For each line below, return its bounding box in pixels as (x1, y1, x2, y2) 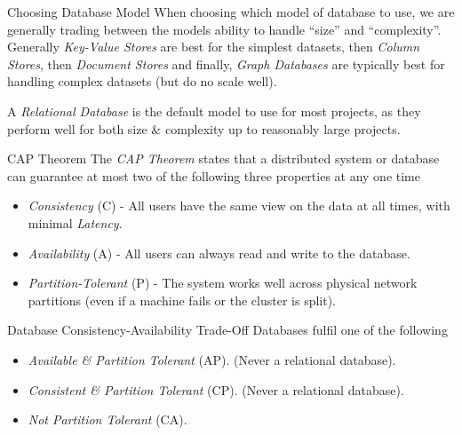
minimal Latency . (28, 213, 123, 232)
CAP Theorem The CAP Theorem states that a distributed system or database (7, 149, 440, 168)
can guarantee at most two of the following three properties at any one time (7, 166, 420, 185)
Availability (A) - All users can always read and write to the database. (28, 243, 410, 262)
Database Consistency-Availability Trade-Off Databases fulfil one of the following (7, 320, 448, 339)
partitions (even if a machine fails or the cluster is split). (28, 290, 337, 309)
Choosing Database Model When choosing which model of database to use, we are (7, 3, 455, 20)
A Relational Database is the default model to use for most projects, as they (7, 101, 421, 120)
